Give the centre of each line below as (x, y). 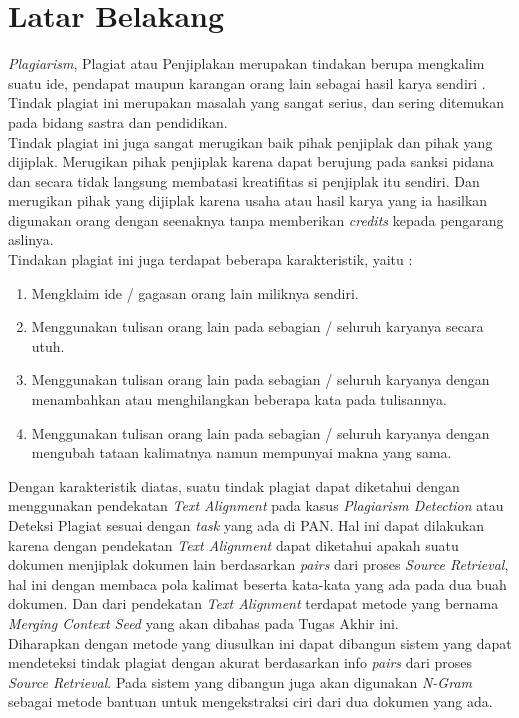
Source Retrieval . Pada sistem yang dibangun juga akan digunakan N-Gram (240, 681)
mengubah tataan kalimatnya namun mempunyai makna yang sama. (241, 452)
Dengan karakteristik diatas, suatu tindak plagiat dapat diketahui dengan (234, 485)
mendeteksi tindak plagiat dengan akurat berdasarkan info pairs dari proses (240, 662)
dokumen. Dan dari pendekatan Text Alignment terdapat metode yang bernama (253, 603)
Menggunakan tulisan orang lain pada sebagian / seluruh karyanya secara (257, 326)
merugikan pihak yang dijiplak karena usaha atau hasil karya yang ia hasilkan (248, 200)
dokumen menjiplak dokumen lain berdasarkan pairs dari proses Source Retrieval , (258, 564)
